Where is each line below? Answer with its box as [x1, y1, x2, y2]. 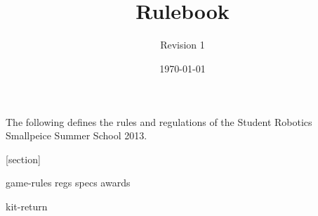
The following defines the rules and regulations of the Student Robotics [6, 114, 312, 129]
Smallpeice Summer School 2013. [6, 128, 147, 143]
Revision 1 [160, 37, 205, 52]
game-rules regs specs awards [6, 175, 131, 190]
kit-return [6, 198, 48, 213]
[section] [6, 151, 41, 166]
